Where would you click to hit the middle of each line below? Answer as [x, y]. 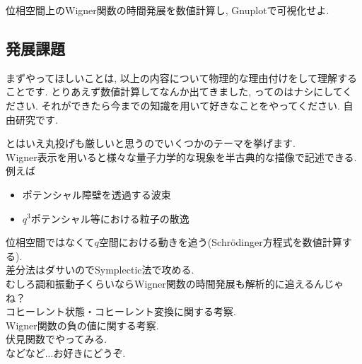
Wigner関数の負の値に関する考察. [82, 325]
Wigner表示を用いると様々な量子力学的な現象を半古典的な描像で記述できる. [181, 157]
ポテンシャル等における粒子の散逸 [110, 218]
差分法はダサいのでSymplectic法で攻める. [100, 270]
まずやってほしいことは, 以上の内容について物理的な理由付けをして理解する [182, 77]
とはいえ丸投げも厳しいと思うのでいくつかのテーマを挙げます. [151, 143]
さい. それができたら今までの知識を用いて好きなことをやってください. [177, 105]
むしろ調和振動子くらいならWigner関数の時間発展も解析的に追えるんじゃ [175, 283]
